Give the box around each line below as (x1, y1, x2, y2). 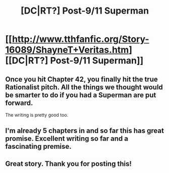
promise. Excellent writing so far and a (5, 134, 129, 143)
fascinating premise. (5, 142, 72, 151)
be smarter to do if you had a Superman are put (5, 91, 156, 99)
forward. (5, 98, 33, 107)
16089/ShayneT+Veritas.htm (5, 44, 129, 55)
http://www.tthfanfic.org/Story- (12, 33, 150, 45)
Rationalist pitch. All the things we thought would (5, 83, 163, 91)
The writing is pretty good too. (5, 112, 69, 118)
